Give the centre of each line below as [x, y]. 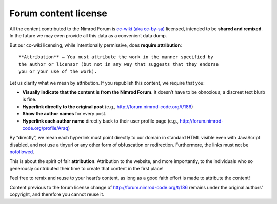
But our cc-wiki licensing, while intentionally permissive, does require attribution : [96, 45]
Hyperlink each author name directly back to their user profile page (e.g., [101, 121]
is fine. [29, 99]
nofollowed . [22, 152]
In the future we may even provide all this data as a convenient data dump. [88, 35]
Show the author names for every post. [64, 114]
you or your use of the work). [58, 71]
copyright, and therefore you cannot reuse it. [57, 194]
